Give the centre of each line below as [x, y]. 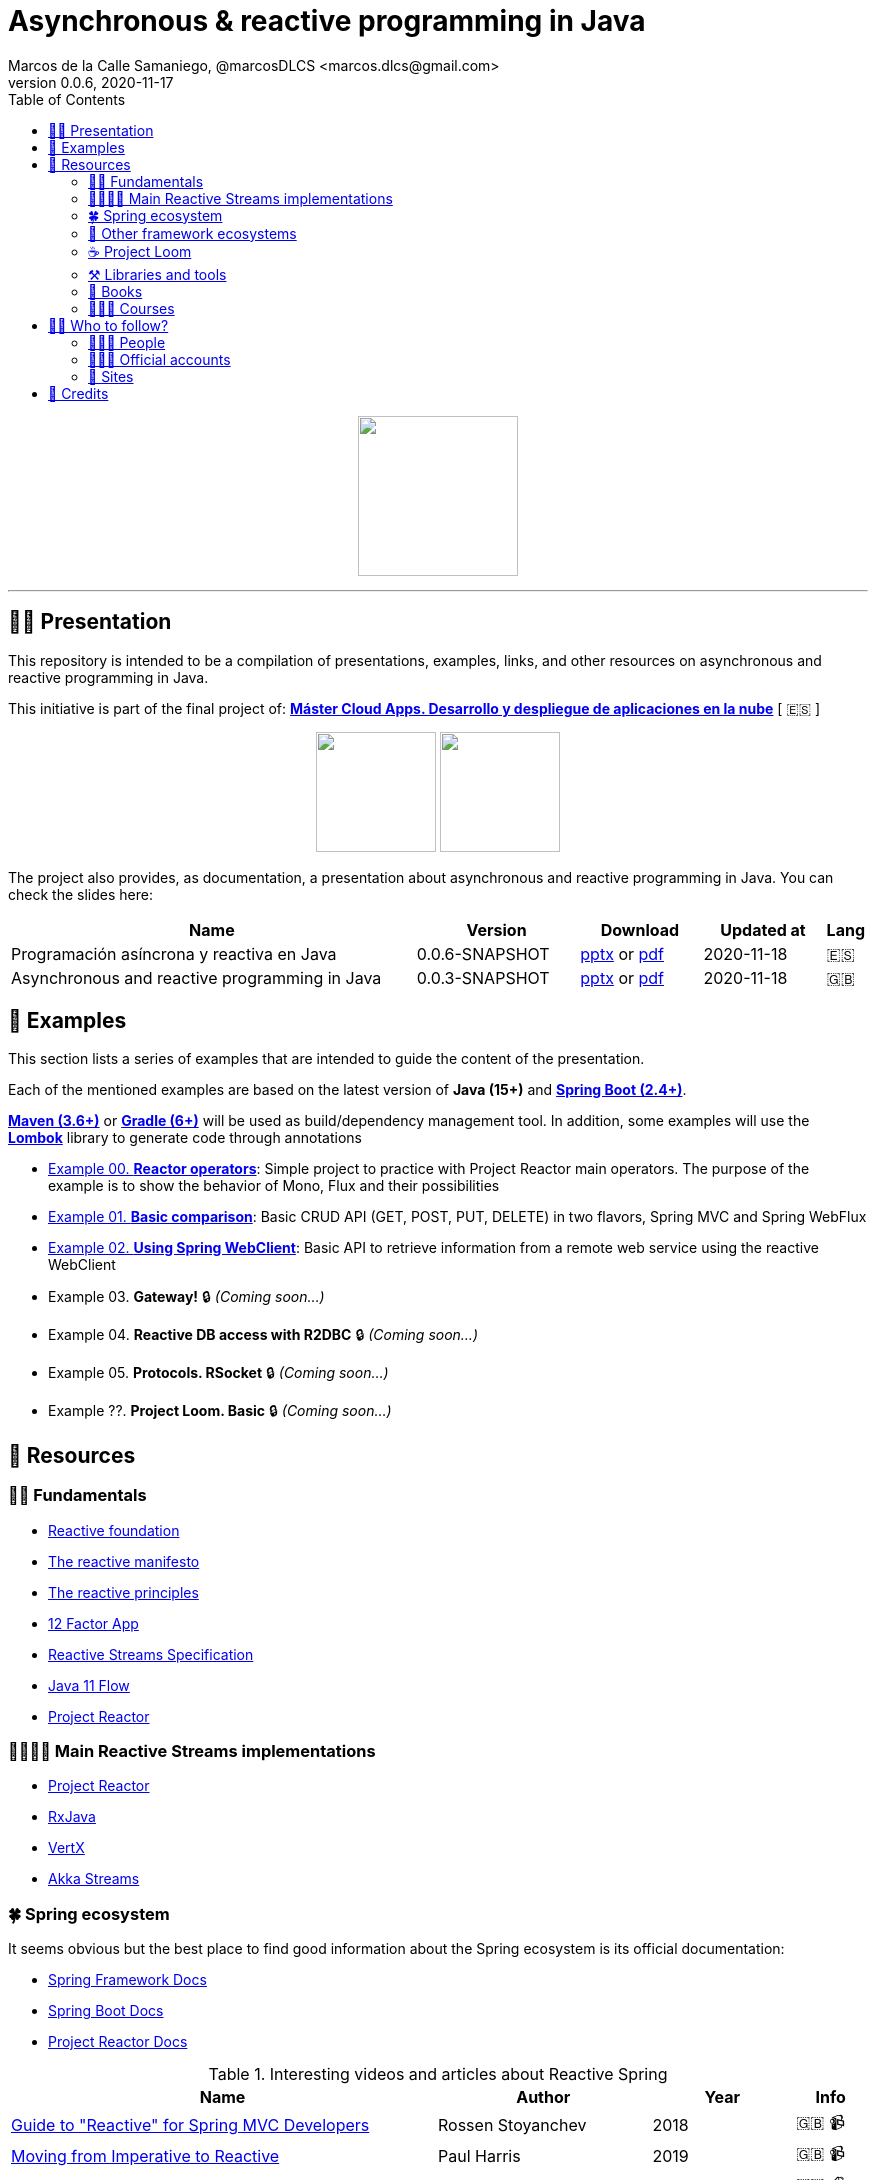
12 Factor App [93, 1623]
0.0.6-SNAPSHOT [483, 953]
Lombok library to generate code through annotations [185, 1138]
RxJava [72, 1817]
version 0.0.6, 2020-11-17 [91, 82]
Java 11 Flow [89, 1685]
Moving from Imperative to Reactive [145, 2155]
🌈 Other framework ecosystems [192, 233]
